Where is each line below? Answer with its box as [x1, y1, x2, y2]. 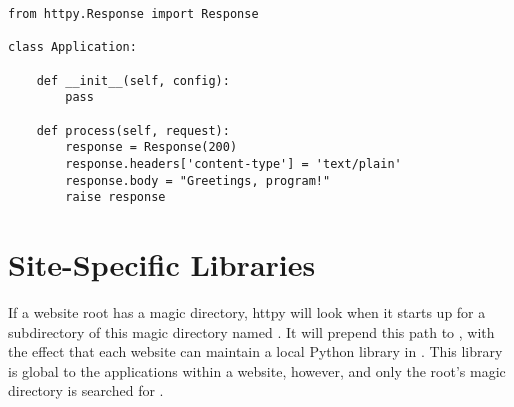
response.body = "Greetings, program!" [65, 173, 331, 188]
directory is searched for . [8, 380, 164, 401]
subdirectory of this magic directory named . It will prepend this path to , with [8, 321, 495, 342]
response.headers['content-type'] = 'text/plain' [65, 156, 402, 171]
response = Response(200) [65, 140, 238, 155]
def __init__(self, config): [36, 73, 230, 88]
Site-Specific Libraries [8, 244, 316, 285]
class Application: [8, 40, 137, 55]
